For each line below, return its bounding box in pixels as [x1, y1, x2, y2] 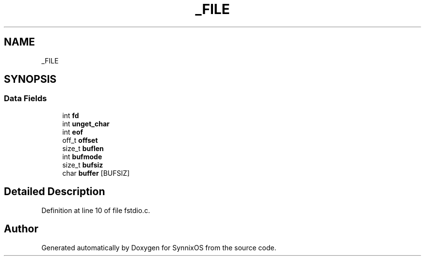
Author [4, 223, 38, 235]
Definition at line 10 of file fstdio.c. [41, 206, 150, 214]
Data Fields [4, 93, 47, 104]
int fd [62, 111, 79, 120]
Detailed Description [4, 185, 105, 198]
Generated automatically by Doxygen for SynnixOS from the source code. [41, 243, 277, 252]
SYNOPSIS [4, 73, 57, 86]
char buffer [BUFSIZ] [62, 168, 130, 177]
